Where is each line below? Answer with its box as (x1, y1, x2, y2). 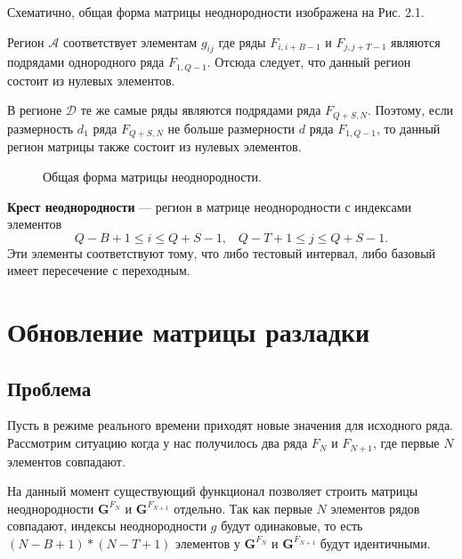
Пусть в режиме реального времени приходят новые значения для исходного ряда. (7, 416, 453, 434)
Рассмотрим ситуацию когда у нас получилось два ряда (7, 433, 308, 452)
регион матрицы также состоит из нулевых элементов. (7, 137, 302, 156)
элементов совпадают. (7, 451, 126, 470)
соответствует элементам (62, 32, 198, 51)
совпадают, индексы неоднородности (7, 516, 207, 535)
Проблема (7, 374, 92, 401)
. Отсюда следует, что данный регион (207, 53, 411, 71)
